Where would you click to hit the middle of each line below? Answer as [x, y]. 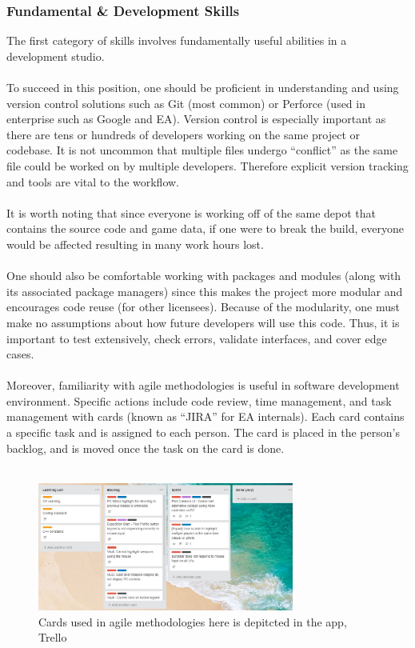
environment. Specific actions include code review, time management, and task [199, 400]
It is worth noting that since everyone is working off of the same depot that [191, 212]
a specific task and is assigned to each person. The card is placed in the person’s [203, 432]
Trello [53, 637]
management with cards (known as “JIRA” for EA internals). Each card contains [206, 416]
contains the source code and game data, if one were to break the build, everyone [205, 228]
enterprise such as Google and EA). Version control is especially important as [196, 119]
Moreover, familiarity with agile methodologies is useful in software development [203, 385]
